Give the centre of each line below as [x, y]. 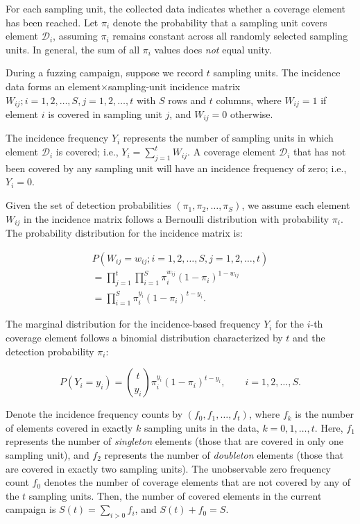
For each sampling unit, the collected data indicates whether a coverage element [176, 8]
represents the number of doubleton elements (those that [224, 454]
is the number [324, 414]
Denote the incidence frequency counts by [94, 414]
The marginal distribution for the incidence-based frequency [133, 324]
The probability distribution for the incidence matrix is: [124, 233]
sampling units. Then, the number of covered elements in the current [175, 495]
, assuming [75, 36]
